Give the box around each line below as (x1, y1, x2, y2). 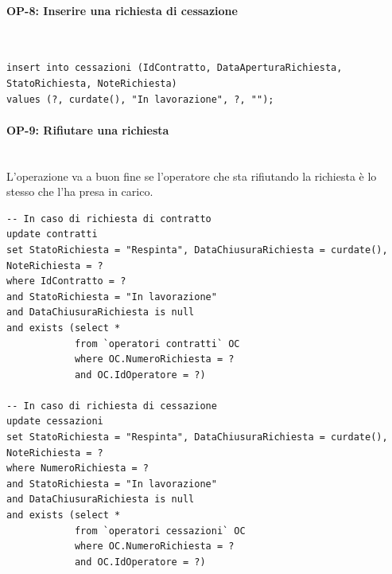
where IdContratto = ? (6, 275, 126, 287)
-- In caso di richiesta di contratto (6, 213, 212, 225)
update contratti (6, 228, 98, 240)
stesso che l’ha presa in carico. (6, 183, 153, 200)
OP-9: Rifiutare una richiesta (6, 121, 169, 138)
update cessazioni (6, 416, 103, 428)
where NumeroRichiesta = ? (6, 463, 149, 474)
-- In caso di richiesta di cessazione (6, 400, 217, 412)
